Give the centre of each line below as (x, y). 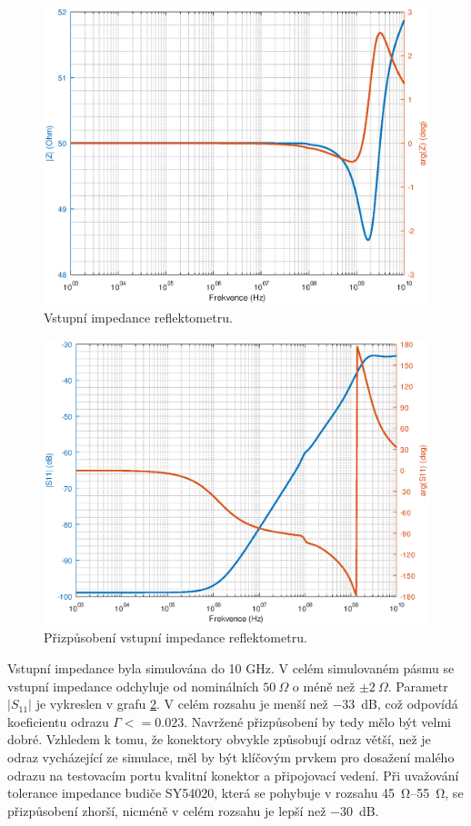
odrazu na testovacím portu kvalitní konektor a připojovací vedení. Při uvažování (233, 775)
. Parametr (418, 686)
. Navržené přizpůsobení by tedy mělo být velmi (317, 721)
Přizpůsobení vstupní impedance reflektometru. (175, 637)
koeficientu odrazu (58, 721)
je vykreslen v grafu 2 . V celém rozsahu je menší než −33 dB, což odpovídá (247, 704)
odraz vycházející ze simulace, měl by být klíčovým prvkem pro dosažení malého (231, 757)
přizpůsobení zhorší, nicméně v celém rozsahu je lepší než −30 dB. (193, 810)
